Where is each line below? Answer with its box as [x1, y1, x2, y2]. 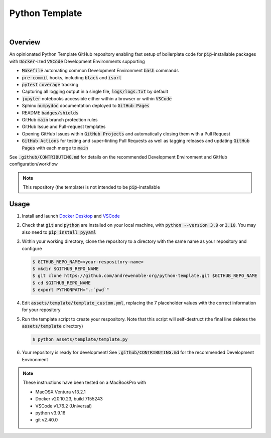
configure [22, 245, 42, 251]
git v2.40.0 [35, 417, 58, 423]
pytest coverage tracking [22, 82, 79, 88]
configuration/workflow [9, 161, 58, 167]
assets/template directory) [22, 323, 83, 329]
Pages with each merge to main [22, 144, 88, 151]
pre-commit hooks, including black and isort [22, 74, 122, 80]
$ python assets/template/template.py [32, 337, 128, 342]
